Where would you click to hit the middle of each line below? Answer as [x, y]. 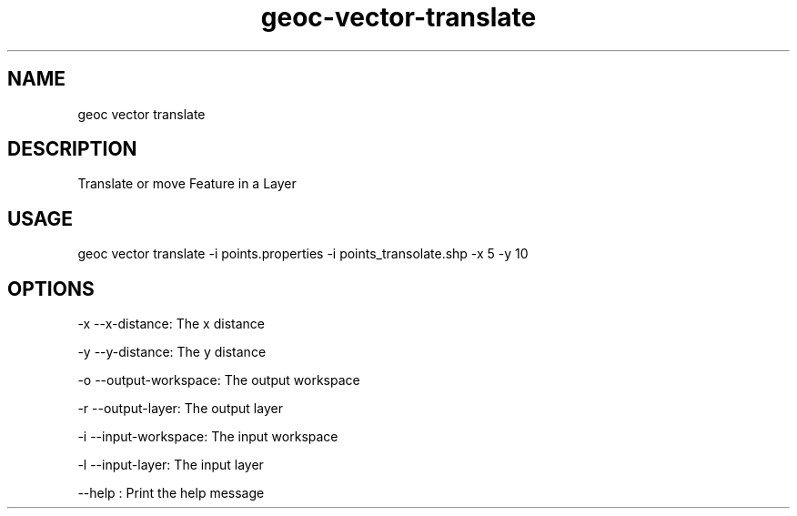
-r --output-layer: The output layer [180, 409]
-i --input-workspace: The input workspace [208, 437]
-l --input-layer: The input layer [171, 465]
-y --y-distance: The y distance [172, 352]
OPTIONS [51, 288]
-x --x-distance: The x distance [171, 324]
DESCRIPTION [72, 149]
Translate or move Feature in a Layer [187, 184]
